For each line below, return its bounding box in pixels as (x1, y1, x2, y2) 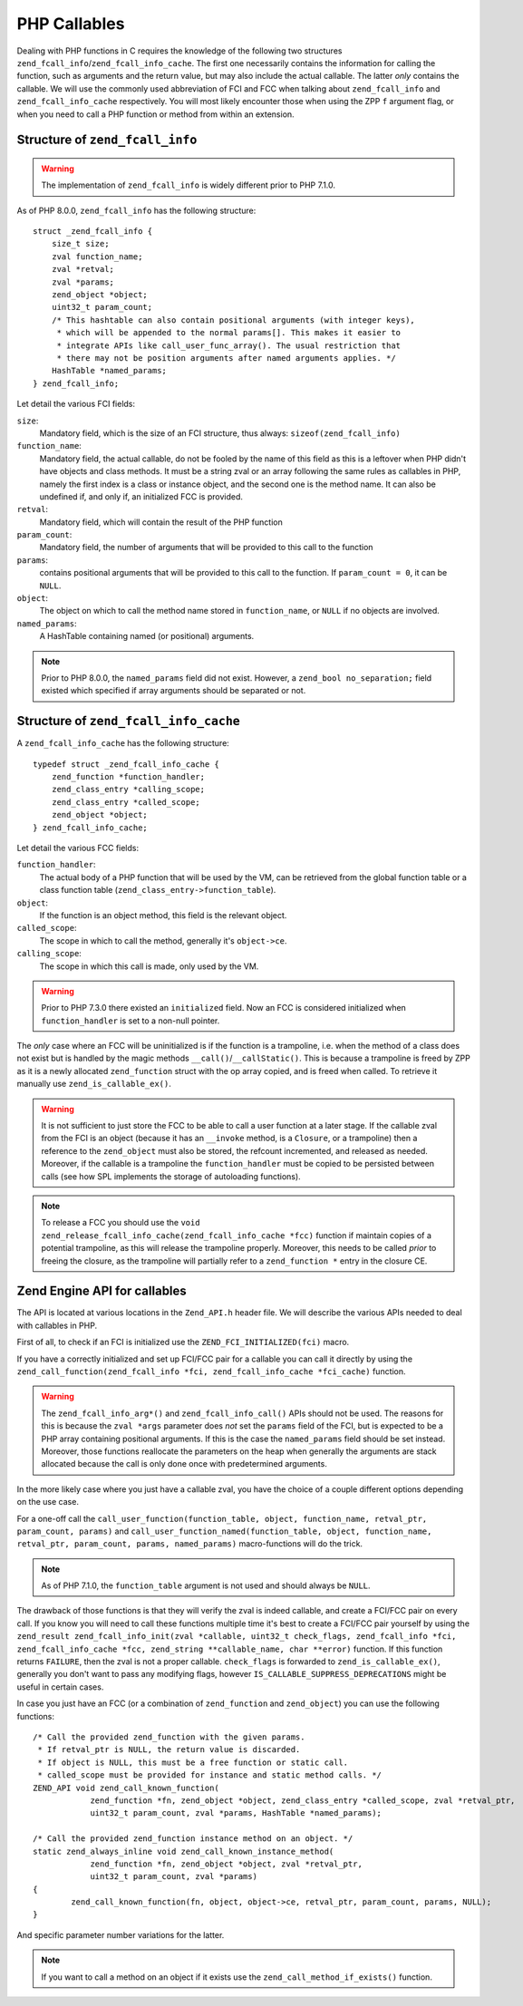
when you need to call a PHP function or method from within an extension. (16, 109, 295, 120)
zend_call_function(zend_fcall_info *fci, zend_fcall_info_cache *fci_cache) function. (16, 1366, 407, 1377)
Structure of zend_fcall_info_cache (16, 713, 240, 729)
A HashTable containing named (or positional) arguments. (39, 631, 255, 642)
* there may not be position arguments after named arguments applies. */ (56, 353, 396, 363)
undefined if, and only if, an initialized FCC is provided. (39, 490, 244, 502)
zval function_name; (51, 251, 143, 262)
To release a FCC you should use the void (41, 1217, 200, 1228)
